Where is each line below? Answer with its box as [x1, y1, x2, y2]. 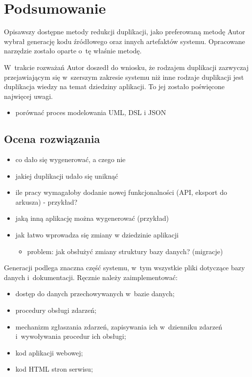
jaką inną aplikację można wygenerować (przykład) [15, 213, 169, 223]
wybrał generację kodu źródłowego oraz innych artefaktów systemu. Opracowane [4, 36, 245, 46]
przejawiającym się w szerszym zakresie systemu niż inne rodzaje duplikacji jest [4, 71, 244, 82]
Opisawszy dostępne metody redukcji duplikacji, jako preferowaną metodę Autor [4, 26, 245, 37]
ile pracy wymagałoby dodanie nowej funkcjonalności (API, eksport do [15, 187, 227, 197]
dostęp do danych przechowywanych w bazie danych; [15, 288, 175, 299]
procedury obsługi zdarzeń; [15, 305, 96, 315]
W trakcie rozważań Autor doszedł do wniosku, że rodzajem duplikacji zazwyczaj [4, 62, 249, 72]
